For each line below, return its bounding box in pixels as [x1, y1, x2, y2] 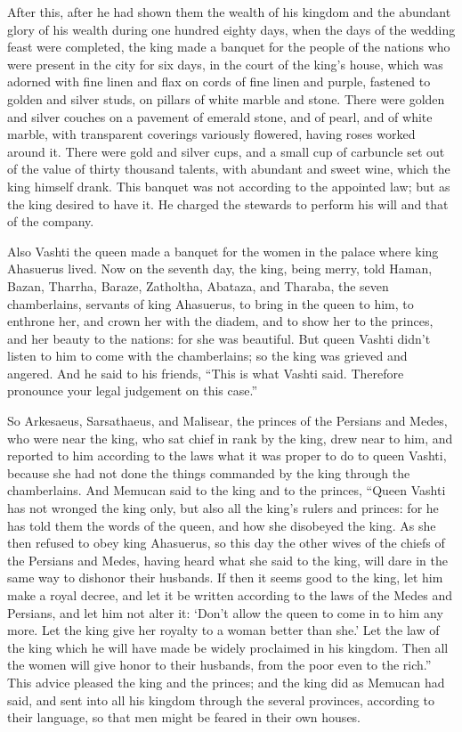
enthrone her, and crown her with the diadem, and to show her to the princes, [7, 312, 434, 330]
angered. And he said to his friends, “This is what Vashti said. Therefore [7, 363, 404, 382]
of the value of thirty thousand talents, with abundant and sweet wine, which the [7, 159, 450, 178]
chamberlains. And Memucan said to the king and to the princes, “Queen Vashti [7, 481, 446, 500]
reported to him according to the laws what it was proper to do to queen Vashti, [7, 446, 447, 465]
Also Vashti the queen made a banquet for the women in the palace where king [7, 241, 439, 260]
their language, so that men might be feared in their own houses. [7, 708, 361, 727]
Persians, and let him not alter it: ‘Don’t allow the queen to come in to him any [7, 603, 443, 622]
